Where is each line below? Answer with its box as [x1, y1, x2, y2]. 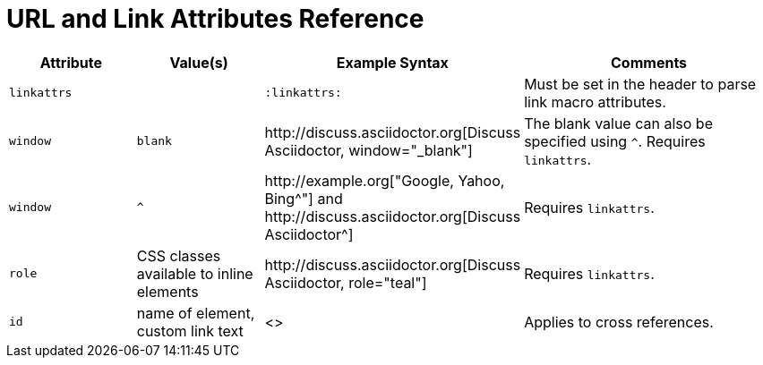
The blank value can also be [524, 114, 713, 132]
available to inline [136, 264, 253, 283]
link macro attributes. [524, 92, 666, 111]
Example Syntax [336, 53, 449, 72]
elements [136, 282, 199, 301]
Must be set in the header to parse [524, 74, 757, 93]
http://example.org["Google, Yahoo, [264, 171, 505, 190]
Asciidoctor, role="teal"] [264, 273, 427, 292]
